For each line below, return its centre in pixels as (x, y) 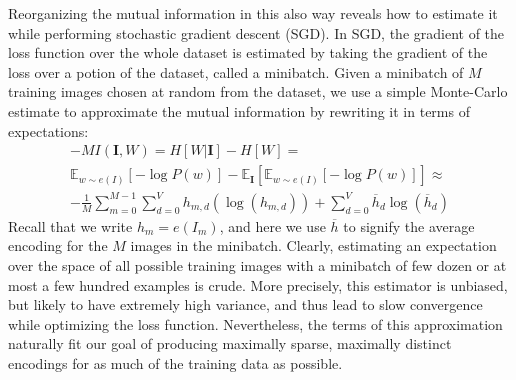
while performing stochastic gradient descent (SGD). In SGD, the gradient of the (256, 32)
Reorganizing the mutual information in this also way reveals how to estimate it (253, 13)
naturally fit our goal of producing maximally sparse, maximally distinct (230, 343)
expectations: (48, 130)
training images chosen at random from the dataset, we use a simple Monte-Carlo (258, 91)
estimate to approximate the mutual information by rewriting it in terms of (239, 110)
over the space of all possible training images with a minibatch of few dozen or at (257, 264)
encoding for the (58, 245)
